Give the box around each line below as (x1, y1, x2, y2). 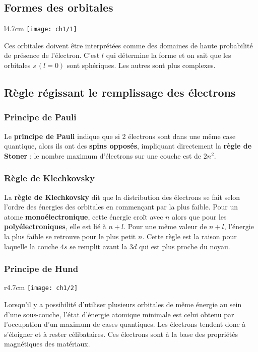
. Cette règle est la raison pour (142, 231, 237, 242)
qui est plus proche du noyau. (139, 241, 230, 251)
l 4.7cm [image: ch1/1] (4, 23, 77, 34)
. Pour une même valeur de (123, 221, 207, 232)
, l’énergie (224, 221, 254, 232)
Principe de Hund (4, 262, 79, 275)
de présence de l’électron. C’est (4, 50, 100, 60)
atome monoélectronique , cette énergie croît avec (4, 211, 163, 222)
